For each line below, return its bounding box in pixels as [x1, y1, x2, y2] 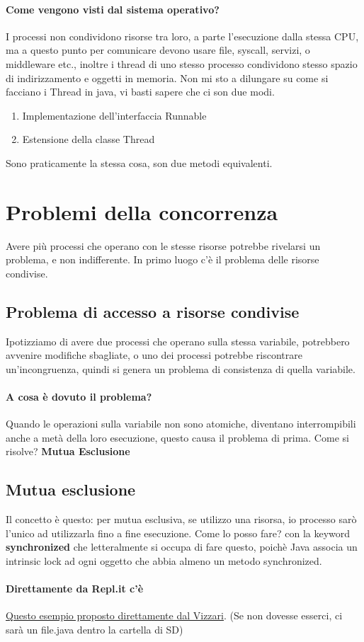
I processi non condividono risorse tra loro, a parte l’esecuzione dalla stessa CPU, [6, 28, 359, 43]
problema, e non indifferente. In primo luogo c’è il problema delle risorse [6, 252, 319, 267]
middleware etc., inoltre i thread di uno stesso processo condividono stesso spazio [6, 56, 358, 71]
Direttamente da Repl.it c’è [6, 581, 144, 596]
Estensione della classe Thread [22, 132, 155, 147]
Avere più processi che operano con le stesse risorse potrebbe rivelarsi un [6, 238, 321, 253]
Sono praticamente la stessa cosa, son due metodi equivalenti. [6, 155, 273, 170]
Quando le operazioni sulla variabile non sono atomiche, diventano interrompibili [6, 416, 356, 431]
